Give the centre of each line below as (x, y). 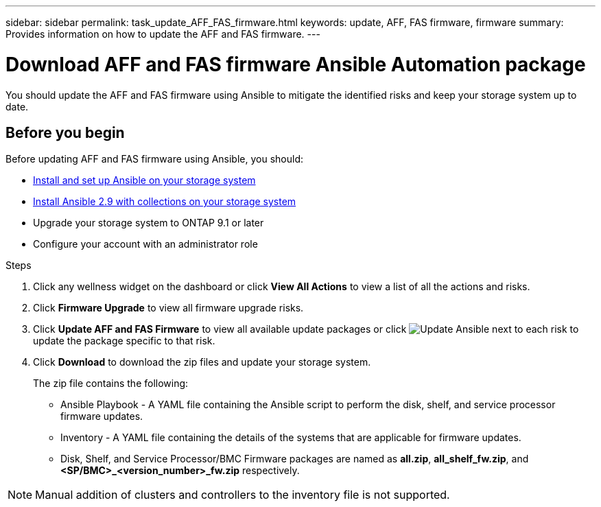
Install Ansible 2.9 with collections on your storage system (165, 202)
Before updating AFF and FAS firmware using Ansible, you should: (154, 159)
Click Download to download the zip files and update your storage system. (202, 362)
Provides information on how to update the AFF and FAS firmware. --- (163, 34)
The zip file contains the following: (111, 384)
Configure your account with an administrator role (145, 244)
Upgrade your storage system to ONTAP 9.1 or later (149, 223)
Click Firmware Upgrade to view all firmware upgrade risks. (168, 308)
